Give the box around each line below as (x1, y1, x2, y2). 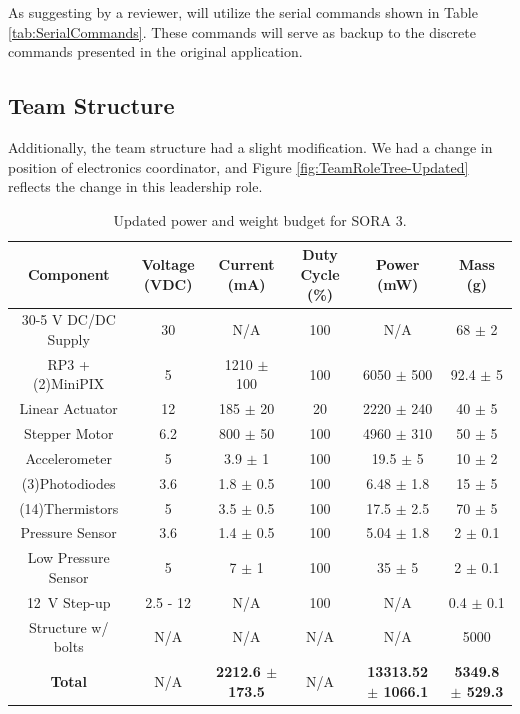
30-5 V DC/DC (21, 309, 116, 330)
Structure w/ (28, 616, 109, 637)
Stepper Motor (23, 423, 114, 444)
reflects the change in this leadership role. (8, 176, 263, 197)
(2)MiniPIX (32, 373, 105, 394)
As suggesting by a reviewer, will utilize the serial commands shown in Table (8, 2, 478, 22)
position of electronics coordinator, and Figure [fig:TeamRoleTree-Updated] (8, 156, 469, 177)
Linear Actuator (19, 398, 118, 419)
